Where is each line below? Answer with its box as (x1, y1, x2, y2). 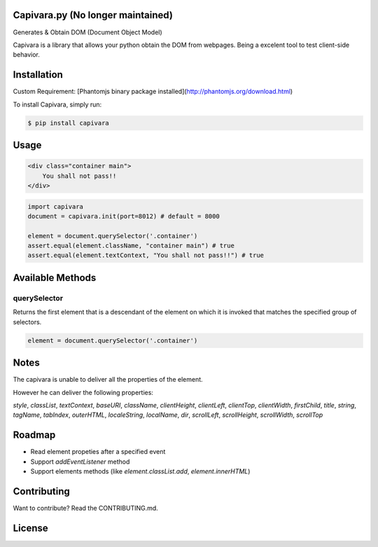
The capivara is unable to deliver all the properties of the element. (13, 375, 203, 384)
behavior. (13, 50, 40, 59)
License (13, 522, 48, 534)
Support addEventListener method (30, 457, 130, 466)
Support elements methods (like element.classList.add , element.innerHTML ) (30, 466, 251, 476)
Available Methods (13, 272, 97, 284)
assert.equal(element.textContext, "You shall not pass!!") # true (27, 251, 265, 259)
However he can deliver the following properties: (13, 388, 154, 396)
